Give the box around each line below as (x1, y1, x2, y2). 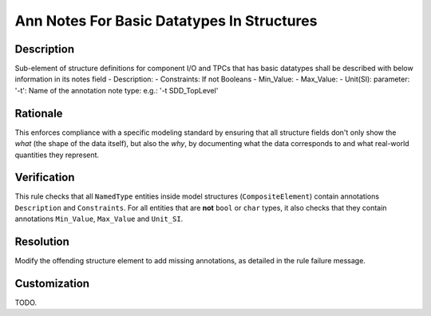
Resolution (14, 235, 69, 249)
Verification (14, 171, 75, 184)
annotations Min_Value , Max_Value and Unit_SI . (14, 214, 184, 223)
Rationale (14, 106, 63, 120)
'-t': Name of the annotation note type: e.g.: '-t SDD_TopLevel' (14, 85, 219, 95)
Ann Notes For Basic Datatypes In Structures (14, 12, 318, 30)
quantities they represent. (14, 150, 100, 160)
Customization (14, 276, 90, 290)
